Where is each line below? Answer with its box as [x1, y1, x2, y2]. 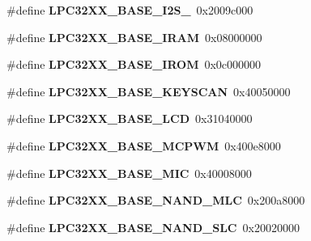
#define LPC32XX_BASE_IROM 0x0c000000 [6, 56, 262, 73]
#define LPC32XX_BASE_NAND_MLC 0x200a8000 [6, 192, 305, 209]
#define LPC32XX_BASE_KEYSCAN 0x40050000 [6, 82, 291, 99]
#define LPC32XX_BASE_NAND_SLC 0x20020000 [6, 218, 300, 235]
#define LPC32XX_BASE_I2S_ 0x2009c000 [6, 2, 253, 18]
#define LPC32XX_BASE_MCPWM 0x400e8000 [6, 137, 281, 154]
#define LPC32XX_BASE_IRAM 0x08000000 [6, 28, 262, 45]
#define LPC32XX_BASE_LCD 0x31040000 [6, 110, 253, 127]
